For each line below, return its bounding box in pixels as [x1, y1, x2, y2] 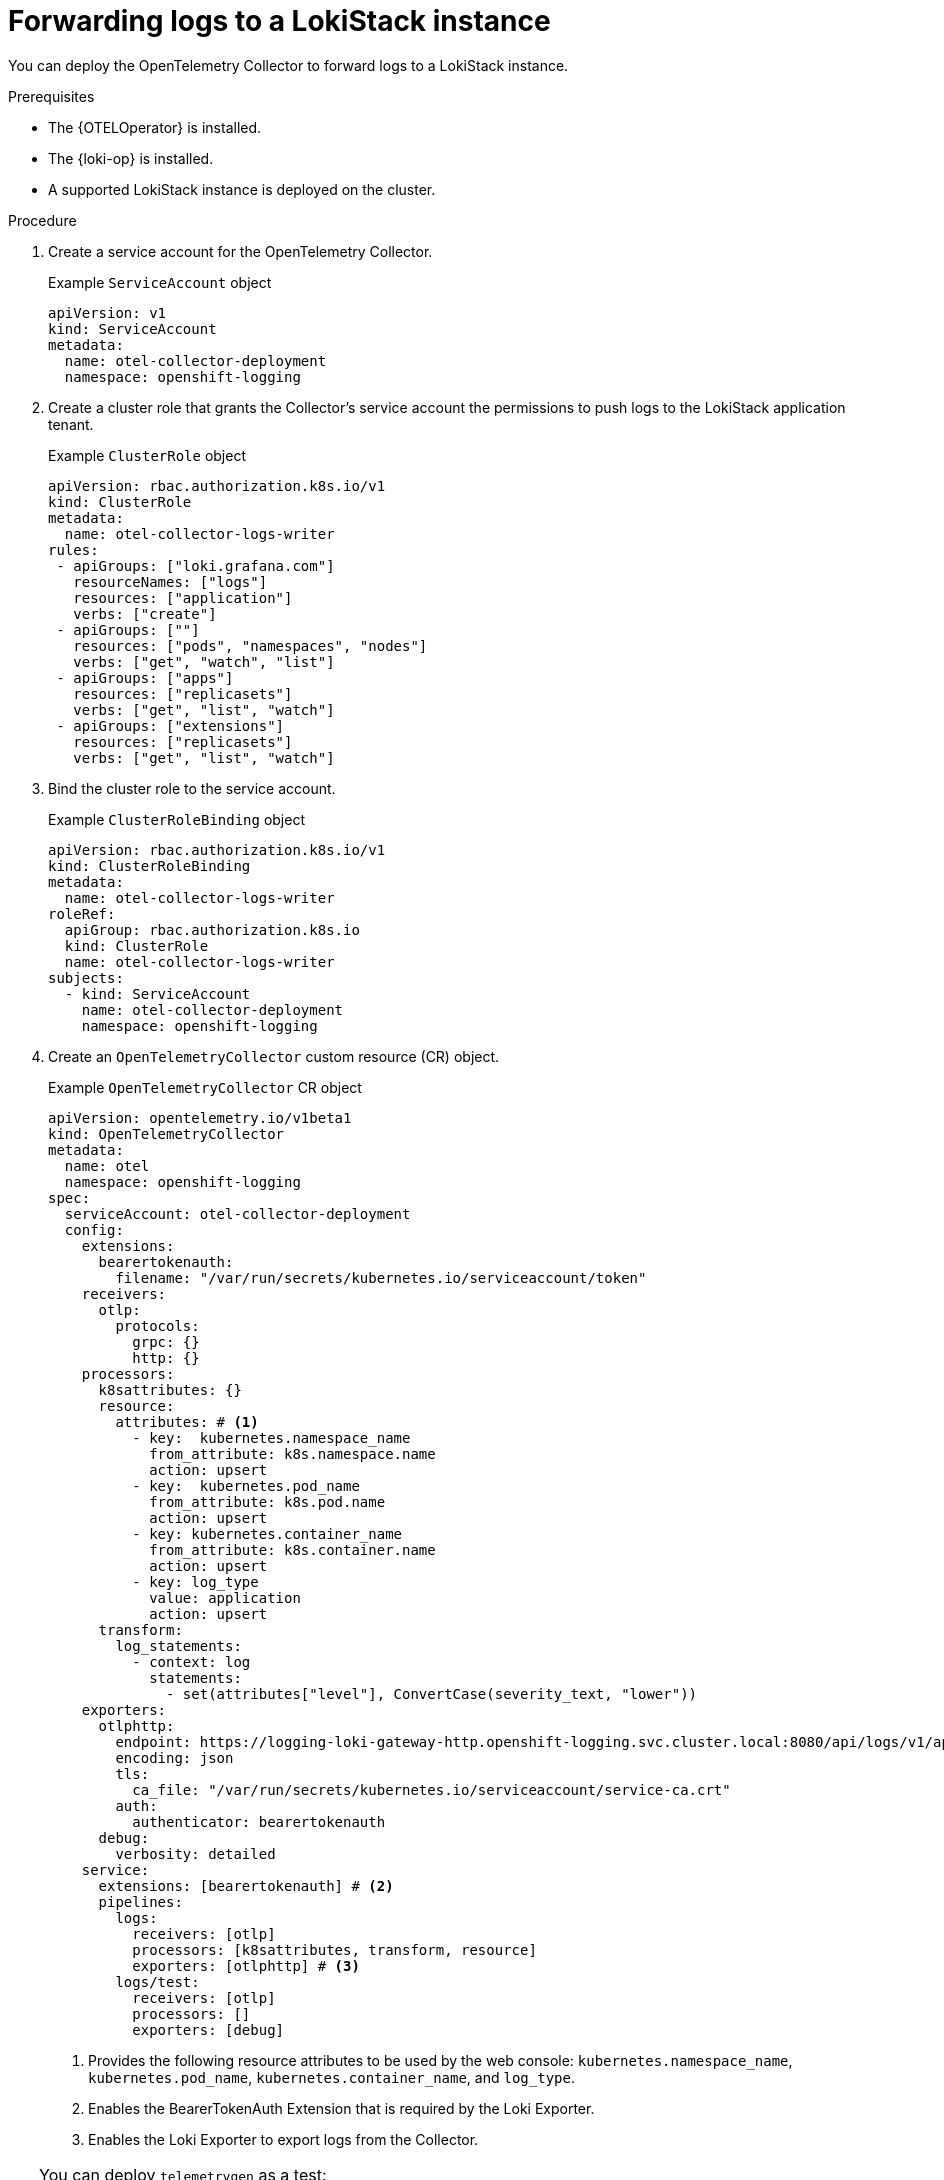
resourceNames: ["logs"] [73, 573, 268, 590]
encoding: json [115, 1749, 234, 1766]
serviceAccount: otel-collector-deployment [64, 1205, 411, 1222]
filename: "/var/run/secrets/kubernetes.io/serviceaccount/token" [115, 1269, 647, 1286]
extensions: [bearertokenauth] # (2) [98, 1877, 394, 1894]
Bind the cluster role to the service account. [48, 779, 336, 797]
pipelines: [98, 1893, 183, 1910]
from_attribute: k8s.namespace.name [149, 1445, 436, 1462]
